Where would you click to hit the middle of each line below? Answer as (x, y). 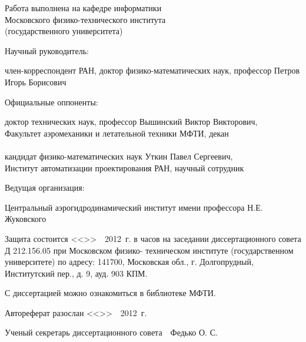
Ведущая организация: (45, 187)
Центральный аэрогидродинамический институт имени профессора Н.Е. (134, 207)
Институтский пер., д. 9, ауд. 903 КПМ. (76, 273)
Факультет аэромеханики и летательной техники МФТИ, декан (117, 133)
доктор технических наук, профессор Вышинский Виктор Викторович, (131, 122)
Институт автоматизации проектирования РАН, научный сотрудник (124, 167)
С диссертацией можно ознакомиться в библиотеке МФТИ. (110, 293)
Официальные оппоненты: (51, 102)
